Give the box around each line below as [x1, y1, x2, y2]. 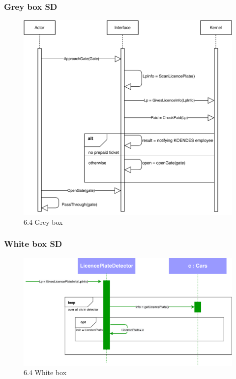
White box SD [4, 238, 62, 250]
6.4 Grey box [24, 216, 63, 227]
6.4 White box [24, 367, 67, 378]
